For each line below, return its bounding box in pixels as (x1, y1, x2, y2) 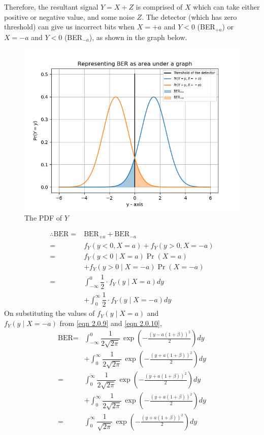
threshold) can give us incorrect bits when (4, 21, 135, 32)
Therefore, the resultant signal (4, 2, 98, 12)
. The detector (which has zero (142, 11, 237, 22)
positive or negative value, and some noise (4, 11, 135, 22)
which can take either (193, 2, 260, 12)
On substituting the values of (4, 308, 95, 318)
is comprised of (136, 2, 183, 12)
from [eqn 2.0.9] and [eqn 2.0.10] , (59, 317, 162, 328)
